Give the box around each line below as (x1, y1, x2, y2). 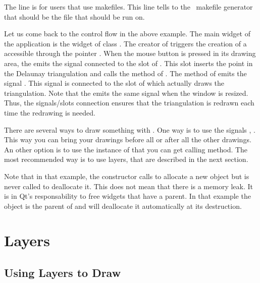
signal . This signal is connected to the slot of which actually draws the (4, 78, 225, 88)
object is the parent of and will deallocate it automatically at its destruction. (4, 200, 242, 211)
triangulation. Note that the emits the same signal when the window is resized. (4, 87, 248, 98)
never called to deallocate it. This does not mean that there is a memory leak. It (4, 181, 253, 191)
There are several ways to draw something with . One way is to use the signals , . (4, 124, 255, 135)
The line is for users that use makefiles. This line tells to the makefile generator (4, 2, 253, 12)
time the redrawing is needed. (4, 107, 95, 118)
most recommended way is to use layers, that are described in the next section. (4, 154, 248, 164)
